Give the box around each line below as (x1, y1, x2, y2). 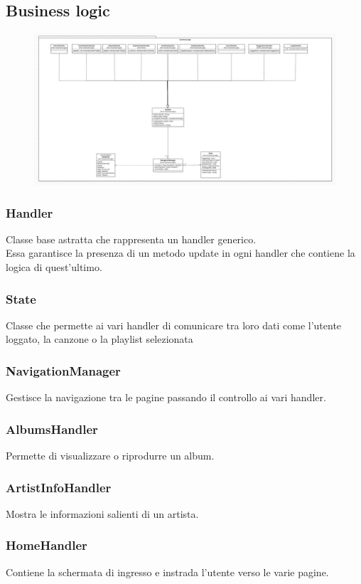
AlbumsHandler (6, 420, 98, 437)
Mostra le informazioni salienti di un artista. (6, 506, 199, 521)
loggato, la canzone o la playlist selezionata (6, 331, 193, 346)
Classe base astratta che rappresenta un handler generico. (6, 231, 257, 246)
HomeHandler (6, 536, 87, 554)
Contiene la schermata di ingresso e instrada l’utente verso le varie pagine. (6, 564, 329, 579)
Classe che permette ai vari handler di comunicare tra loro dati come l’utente (6, 317, 342, 332)
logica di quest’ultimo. (6, 260, 102, 275)
